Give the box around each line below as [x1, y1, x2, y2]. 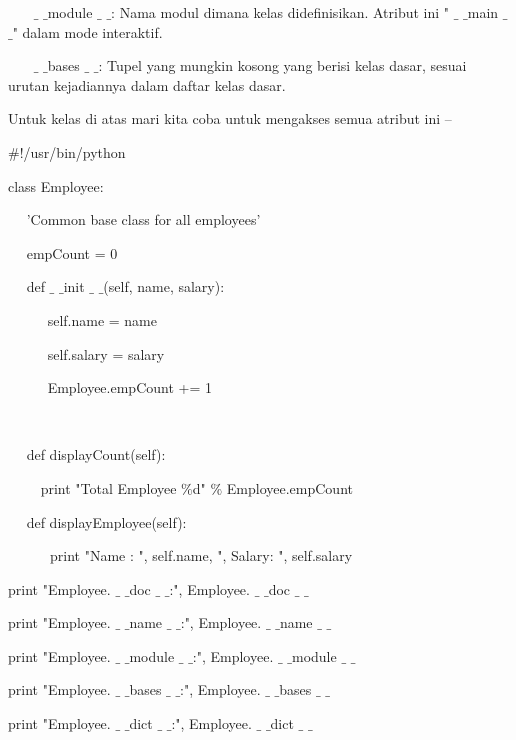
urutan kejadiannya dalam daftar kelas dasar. [8, 74, 286, 95]
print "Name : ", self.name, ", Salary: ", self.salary [49, 545, 353, 566]
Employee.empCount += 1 [47, 377, 212, 398]
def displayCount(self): [26, 444, 166, 465]
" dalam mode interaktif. [12, 21, 163, 42]
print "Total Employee [40, 477, 177, 498]
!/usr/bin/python [19, 141, 126, 162]
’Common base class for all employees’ [26, 209, 261, 230]
